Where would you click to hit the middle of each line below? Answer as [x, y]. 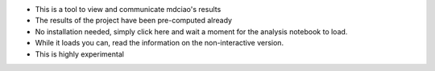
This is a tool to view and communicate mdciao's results [128, 9]
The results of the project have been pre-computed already [134, 21]
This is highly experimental [80, 54]
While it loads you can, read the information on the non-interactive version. [159, 43]
